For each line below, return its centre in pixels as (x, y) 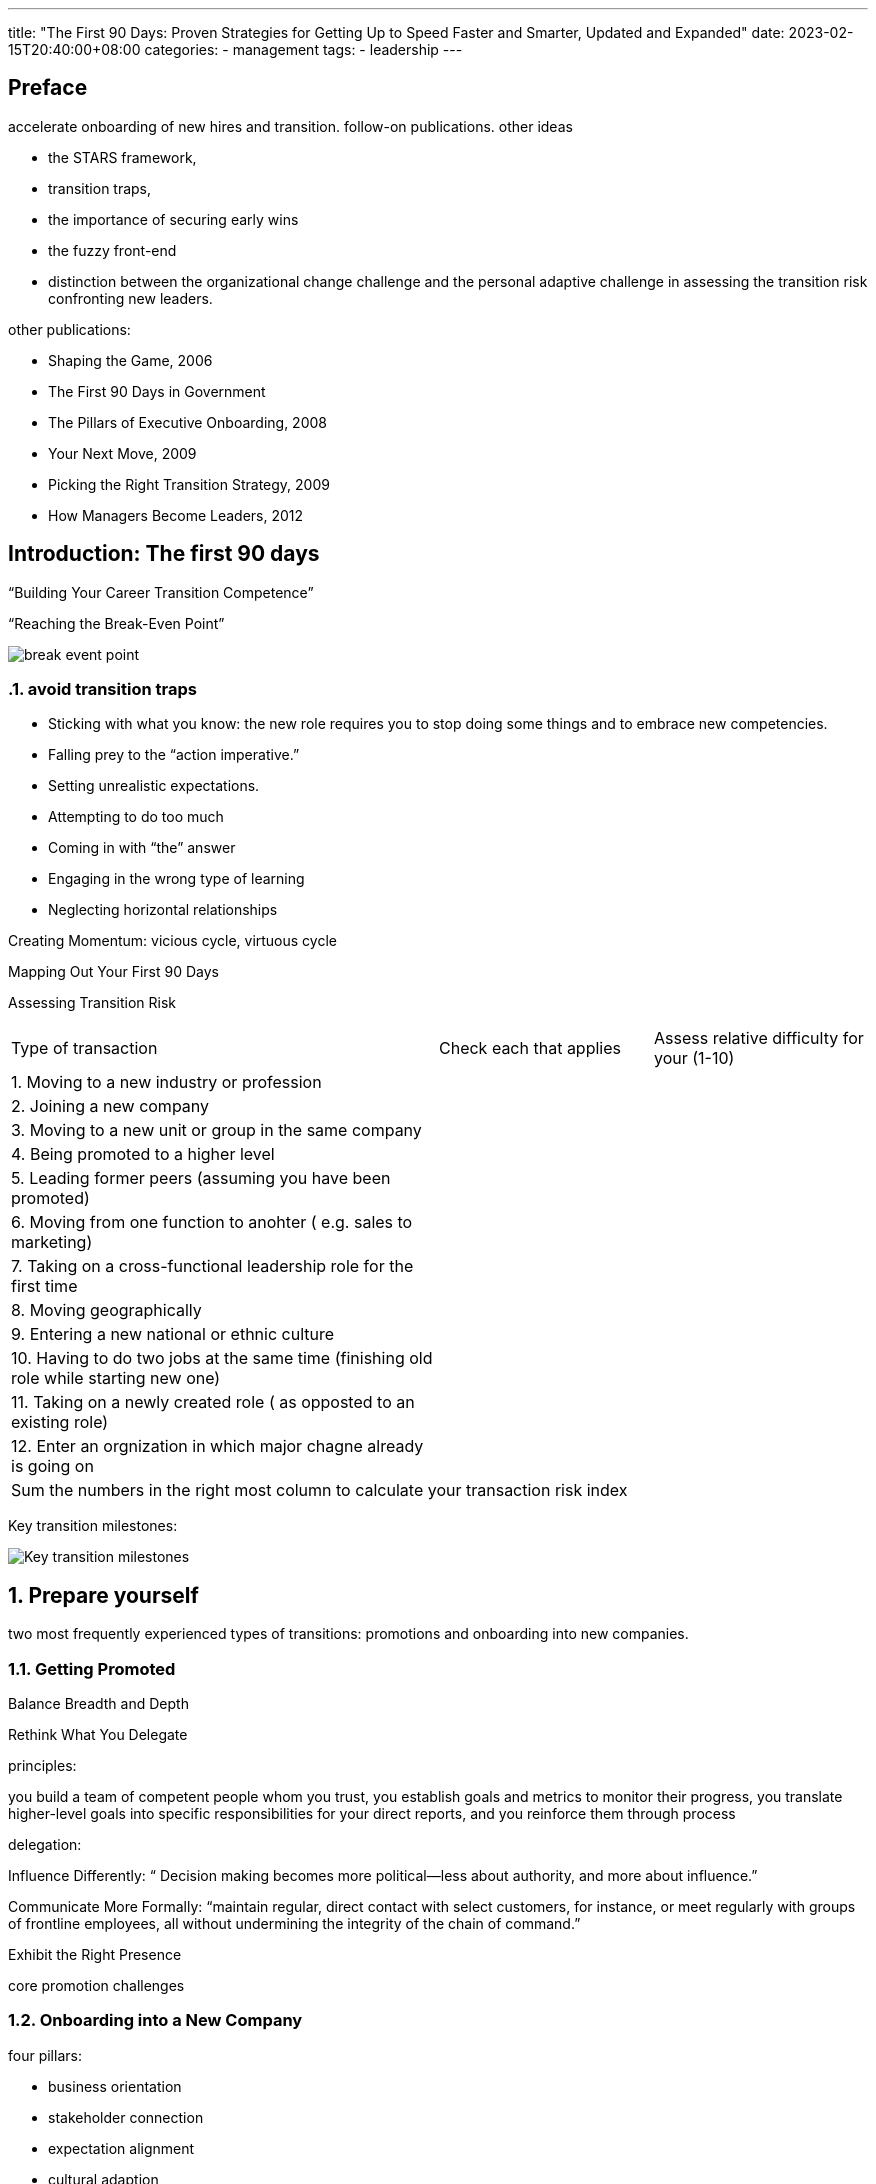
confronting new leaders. (130, 298)
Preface (48, 88)
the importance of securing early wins (173, 219)
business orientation (115, 2086)
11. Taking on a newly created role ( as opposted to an (213, 1402)
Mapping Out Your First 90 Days (113, 972)
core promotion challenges (96, 1986)
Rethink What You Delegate (98, 1735)
